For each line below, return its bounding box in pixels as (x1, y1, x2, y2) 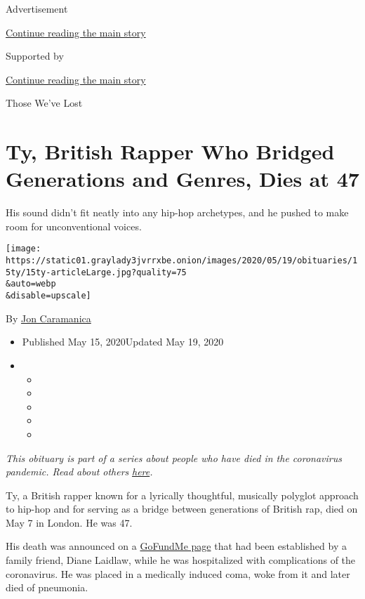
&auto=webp (6, 279, 56, 289)
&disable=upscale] (6, 291, 91, 301)
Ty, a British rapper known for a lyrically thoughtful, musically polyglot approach (6, 487, 359, 502)
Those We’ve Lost (6, 96, 83, 110)
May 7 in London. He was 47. (6, 515, 133, 529)
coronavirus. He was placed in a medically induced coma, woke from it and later (6, 566, 350, 581)
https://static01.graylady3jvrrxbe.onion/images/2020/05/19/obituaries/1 (6, 256, 358, 266)
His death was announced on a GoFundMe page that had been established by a (6, 539, 347, 553)
